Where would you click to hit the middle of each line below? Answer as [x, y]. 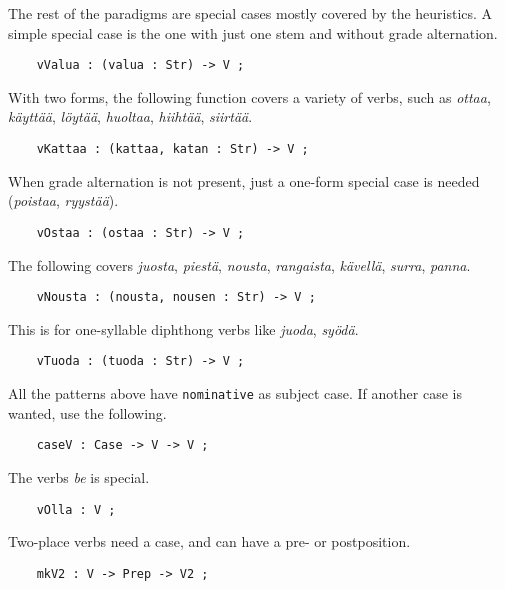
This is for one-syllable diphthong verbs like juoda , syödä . [183, 328]
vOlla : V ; [76, 509]
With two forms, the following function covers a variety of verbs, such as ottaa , [249, 96]
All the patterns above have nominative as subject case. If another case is [235, 393]
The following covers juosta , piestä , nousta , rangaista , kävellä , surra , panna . [239, 264]
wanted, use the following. [87, 412]
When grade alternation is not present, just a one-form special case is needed [244, 180]
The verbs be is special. [79, 476]
